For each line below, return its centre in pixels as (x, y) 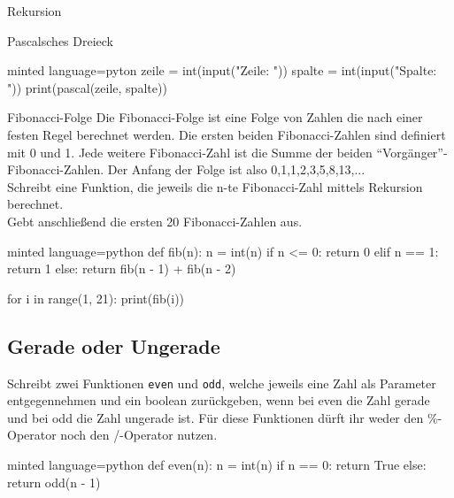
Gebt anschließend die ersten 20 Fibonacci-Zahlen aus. (155, 221)
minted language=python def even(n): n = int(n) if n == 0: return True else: (217, 464)
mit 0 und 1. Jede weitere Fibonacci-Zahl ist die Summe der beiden (190, 152)
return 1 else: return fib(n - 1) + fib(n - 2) (122, 268)
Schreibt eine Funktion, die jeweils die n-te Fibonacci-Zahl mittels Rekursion (215, 186)
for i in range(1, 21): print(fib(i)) (96, 298)
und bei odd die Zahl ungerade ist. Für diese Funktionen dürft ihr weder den (215, 417)
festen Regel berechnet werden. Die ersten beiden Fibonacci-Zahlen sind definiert (227, 134)
